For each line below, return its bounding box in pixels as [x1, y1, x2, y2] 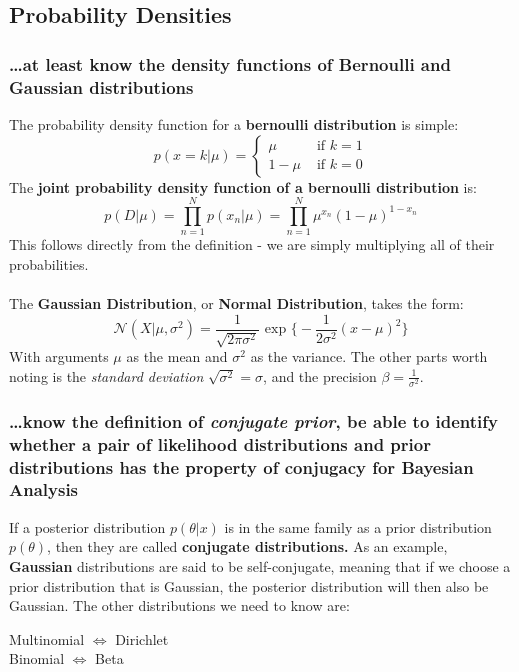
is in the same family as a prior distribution [224, 516, 492, 537]
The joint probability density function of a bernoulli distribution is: [9, 176, 477, 197]
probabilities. [9, 253, 89, 274]
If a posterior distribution [9, 516, 166, 537]
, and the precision [263, 365, 377, 386]
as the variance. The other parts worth [250, 346, 488, 367]
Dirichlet [115, 628, 169, 649]
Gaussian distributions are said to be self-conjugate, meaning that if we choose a [9, 555, 511, 576]
